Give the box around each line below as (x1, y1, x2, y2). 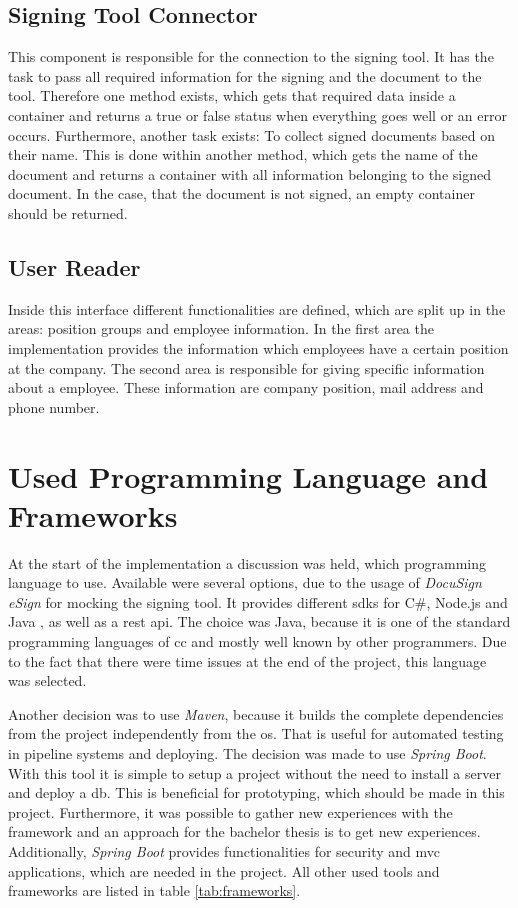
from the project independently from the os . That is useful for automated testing (8, 723, 504, 744)
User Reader (8, 251, 141, 282)
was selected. (8, 670, 87, 691)
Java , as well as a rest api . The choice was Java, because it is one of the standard (8, 611, 511, 632)
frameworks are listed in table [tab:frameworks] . (8, 880, 301, 901)
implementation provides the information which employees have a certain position (8, 337, 509, 358)
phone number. (8, 396, 100, 417)
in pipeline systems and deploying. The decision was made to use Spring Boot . (8, 742, 487, 763)
